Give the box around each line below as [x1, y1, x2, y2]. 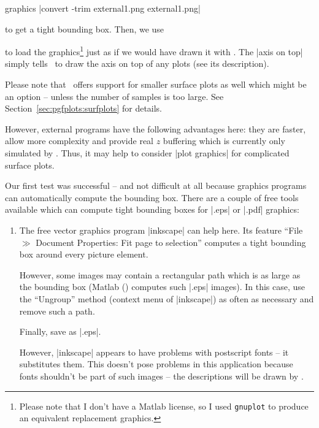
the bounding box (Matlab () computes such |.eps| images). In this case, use [19, 280, 306, 293]
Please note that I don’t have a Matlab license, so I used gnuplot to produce [19, 399, 309, 412]
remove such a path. [19, 304, 95, 317]
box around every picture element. [19, 248, 148, 261]
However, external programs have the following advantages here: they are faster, [5, 122, 306, 135]
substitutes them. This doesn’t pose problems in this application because [19, 357, 293, 370]
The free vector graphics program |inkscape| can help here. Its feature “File [19, 223, 303, 236]
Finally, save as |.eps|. [19, 325, 101, 338]
